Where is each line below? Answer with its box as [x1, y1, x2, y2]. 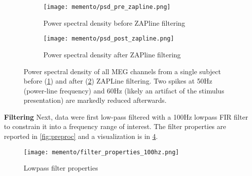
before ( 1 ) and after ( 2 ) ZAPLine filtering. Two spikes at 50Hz [24, 76, 213, 86]
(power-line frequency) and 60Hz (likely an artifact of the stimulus [24, 85, 224, 95]
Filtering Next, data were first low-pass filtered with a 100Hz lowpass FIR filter [4, 111, 248, 122]
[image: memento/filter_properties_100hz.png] [24, 148, 179, 156]
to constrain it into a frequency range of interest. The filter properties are [4, 121, 226, 132]
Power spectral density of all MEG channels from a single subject [24, 66, 221, 76]
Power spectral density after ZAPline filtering [43, 49, 181, 59]
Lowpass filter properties [24, 163, 98, 173]
